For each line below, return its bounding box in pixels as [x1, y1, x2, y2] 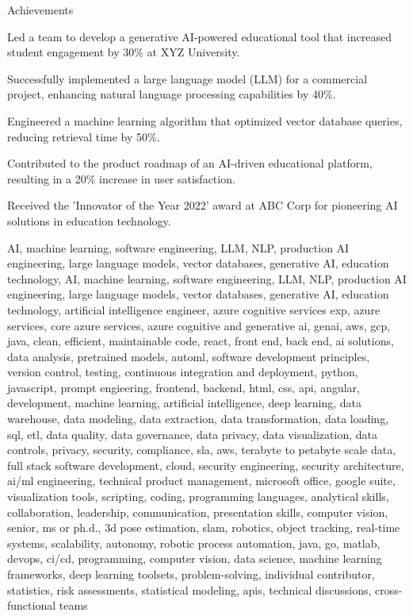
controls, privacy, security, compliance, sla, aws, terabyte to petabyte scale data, [7, 441, 396, 458]
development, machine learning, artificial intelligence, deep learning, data [7, 395, 361, 411]
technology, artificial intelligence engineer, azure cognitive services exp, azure [7, 301, 380, 318]
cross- [374, 581, 403, 598]
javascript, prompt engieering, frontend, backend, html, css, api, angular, [7, 379, 360, 395]
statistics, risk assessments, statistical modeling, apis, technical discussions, [7, 581, 372, 598]
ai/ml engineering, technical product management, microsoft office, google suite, [7, 472, 396, 489]
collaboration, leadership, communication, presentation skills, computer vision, [7, 503, 388, 520]
